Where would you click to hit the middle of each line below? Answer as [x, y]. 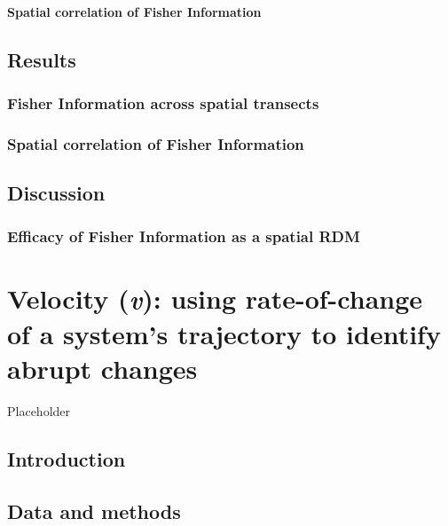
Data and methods [94, 510]
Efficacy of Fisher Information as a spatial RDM [184, 236]
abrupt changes [102, 368]
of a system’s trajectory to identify [224, 333]
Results [42, 59]
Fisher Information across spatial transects [163, 102]
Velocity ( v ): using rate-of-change [215, 299]
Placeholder [39, 410]
